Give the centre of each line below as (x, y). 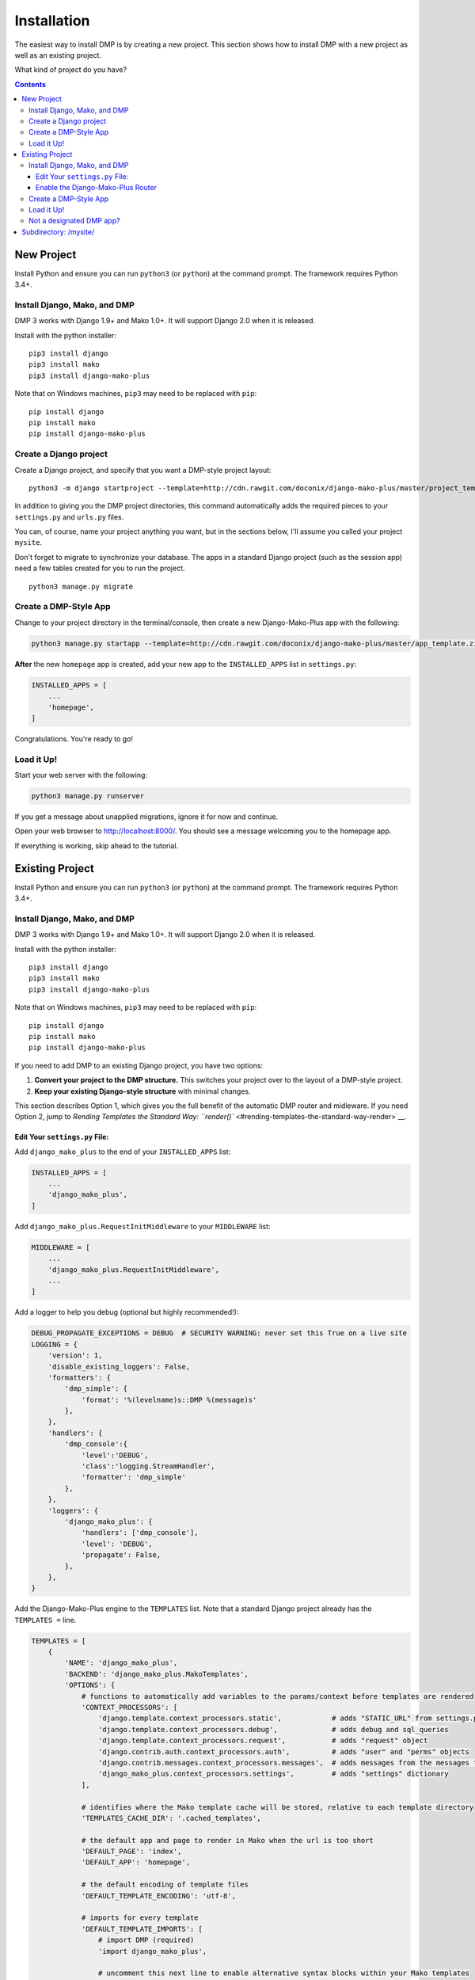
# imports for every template (140, 1918)
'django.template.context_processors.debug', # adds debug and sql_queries (273, 1729)
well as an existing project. (58, 55)
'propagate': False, (121, 1555)
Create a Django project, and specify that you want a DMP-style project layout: (143, 470)
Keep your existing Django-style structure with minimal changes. (142, 1091)
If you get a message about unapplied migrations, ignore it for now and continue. (146, 817)
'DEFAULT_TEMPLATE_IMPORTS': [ (142, 1929)
